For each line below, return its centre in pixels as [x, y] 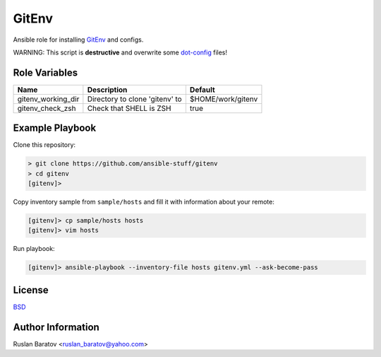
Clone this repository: [44, 145]
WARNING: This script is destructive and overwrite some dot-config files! [120, 52]
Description [107, 90]
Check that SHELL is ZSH [129, 108]
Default [202, 90]
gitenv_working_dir [48, 99]
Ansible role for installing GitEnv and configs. [78, 40]
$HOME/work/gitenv [224, 99]
